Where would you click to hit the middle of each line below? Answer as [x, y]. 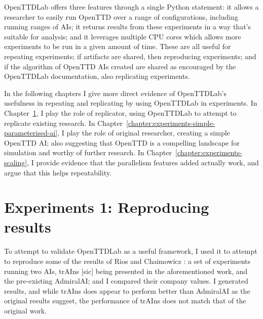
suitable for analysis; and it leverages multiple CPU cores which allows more [123, 36]
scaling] [16, 162]
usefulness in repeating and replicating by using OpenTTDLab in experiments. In [131, 103]
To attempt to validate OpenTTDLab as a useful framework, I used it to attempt [131, 251]
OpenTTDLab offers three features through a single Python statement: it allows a [131, 7]
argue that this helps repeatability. [58, 172]
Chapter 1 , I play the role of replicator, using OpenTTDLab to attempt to [120, 112]
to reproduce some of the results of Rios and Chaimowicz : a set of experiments [127, 261]
